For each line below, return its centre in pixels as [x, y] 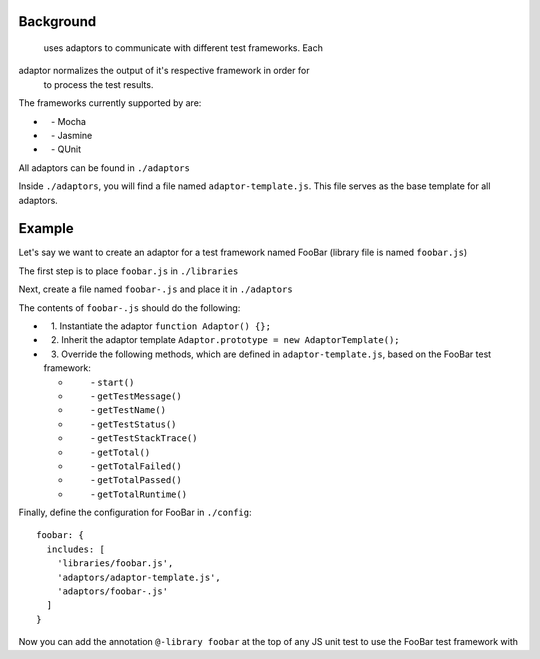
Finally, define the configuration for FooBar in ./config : [135, 512]
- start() [112, 382]
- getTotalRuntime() [139, 494]
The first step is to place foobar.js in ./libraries [128, 271]
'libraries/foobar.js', [115, 563]
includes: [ [75, 549]
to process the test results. [98, 84]
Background [57, 21]
